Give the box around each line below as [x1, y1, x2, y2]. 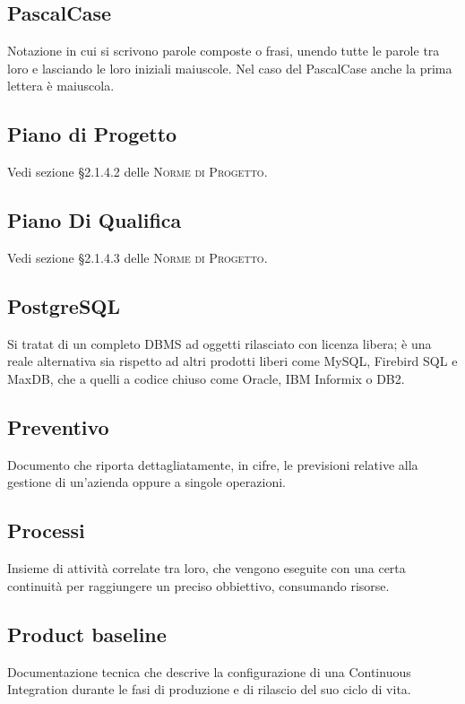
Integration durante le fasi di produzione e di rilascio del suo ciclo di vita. [7, 680, 411, 699]
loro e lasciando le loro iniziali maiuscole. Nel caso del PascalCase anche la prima [7, 58, 452, 77]
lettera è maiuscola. [7, 76, 115, 95]
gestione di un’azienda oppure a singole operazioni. [7, 473, 286, 491]
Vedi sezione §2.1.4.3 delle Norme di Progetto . [7, 248, 268, 266]
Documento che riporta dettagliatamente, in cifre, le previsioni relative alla [7, 455, 418, 474]
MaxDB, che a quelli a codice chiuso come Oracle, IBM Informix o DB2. [7, 369, 405, 387]
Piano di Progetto [7, 120, 177, 148]
